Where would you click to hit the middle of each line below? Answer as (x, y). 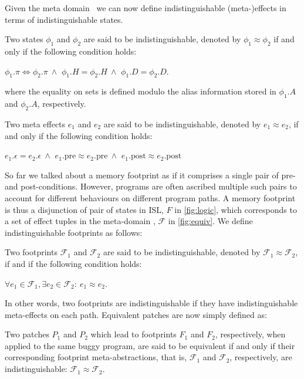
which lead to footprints (134, 334)
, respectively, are (261, 357)
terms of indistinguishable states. (64, 19)
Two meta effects (35, 123)
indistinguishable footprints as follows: (74, 232)
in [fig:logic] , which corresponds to (236, 209)
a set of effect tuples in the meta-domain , (80, 221)
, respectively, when (250, 334)
